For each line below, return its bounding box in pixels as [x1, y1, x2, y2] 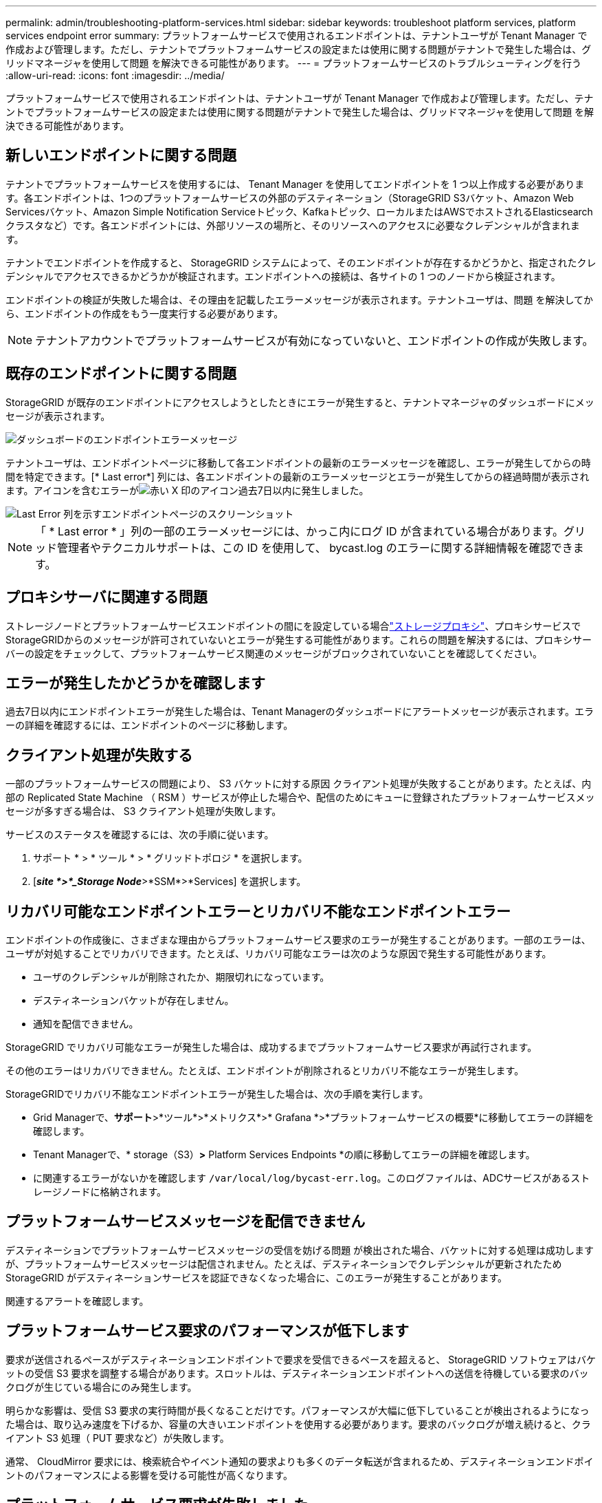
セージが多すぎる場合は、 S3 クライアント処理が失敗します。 [5, 805, 282, 818]
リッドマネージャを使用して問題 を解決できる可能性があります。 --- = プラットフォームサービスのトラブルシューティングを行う [5, 57, 581, 69]
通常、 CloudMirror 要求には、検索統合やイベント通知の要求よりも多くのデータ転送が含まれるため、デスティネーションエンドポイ [5, 1455, 594, 1467]
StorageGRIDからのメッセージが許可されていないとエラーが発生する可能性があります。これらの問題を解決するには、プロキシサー [5, 633, 592, 646]
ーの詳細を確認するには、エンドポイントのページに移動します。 [5, 719, 293, 732]
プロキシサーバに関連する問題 [5, 588, 208, 606]
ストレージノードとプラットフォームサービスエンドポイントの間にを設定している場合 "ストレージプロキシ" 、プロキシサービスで [5, 619, 581, 632]
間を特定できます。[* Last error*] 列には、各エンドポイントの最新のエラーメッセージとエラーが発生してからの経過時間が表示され [5, 470, 590, 482]
